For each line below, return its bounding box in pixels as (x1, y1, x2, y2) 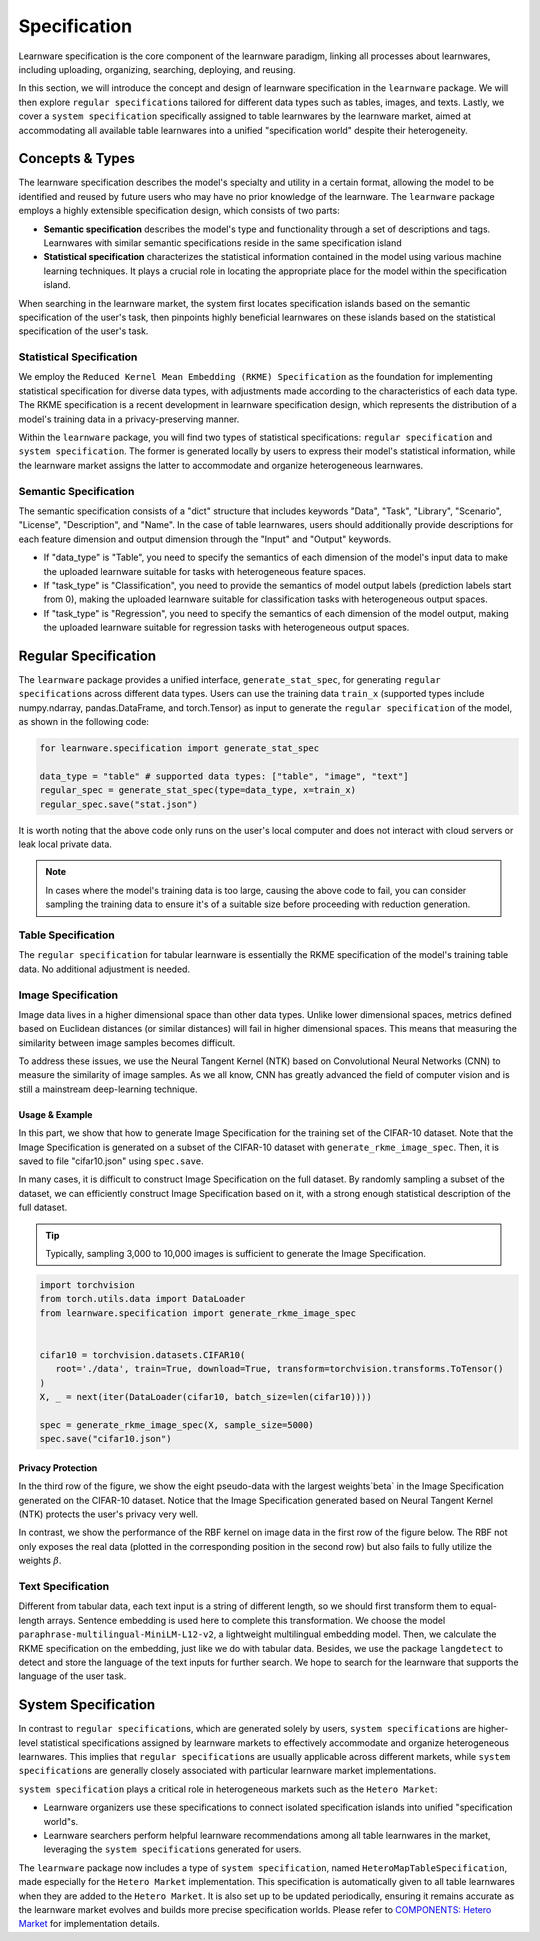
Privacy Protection (18, 1461, 98, 1474)
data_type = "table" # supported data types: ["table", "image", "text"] (39, 770, 409, 782)
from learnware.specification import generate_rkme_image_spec (39, 1307, 357, 1319)
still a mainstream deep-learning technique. (18, 1083, 199, 1095)
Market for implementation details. (18, 1918, 160, 1930)
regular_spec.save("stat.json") (39, 798, 199, 810)
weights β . (18, 1555, 62, 1567)
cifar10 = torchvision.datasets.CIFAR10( (39, 1349, 246, 1360)
